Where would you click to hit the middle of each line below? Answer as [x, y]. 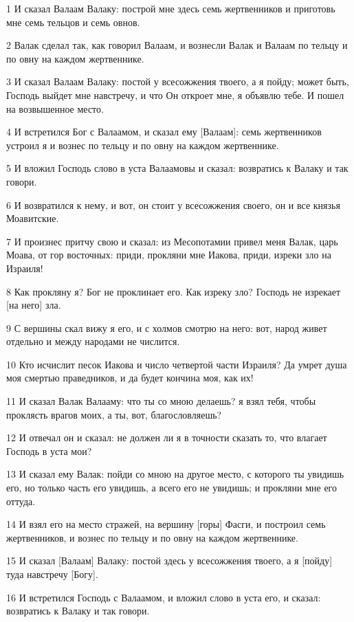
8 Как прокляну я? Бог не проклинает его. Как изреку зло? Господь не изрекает [174, 291]
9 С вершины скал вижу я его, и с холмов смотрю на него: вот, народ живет [167, 327]
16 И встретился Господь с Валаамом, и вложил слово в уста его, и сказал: [164, 597]
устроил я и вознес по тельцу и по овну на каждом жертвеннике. [143, 145]
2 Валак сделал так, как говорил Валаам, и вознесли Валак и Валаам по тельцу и [177, 45]
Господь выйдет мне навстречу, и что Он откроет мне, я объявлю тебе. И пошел [175, 95]
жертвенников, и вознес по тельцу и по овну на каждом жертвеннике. [152, 537]
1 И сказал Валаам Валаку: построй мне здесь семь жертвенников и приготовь [171, 8]
